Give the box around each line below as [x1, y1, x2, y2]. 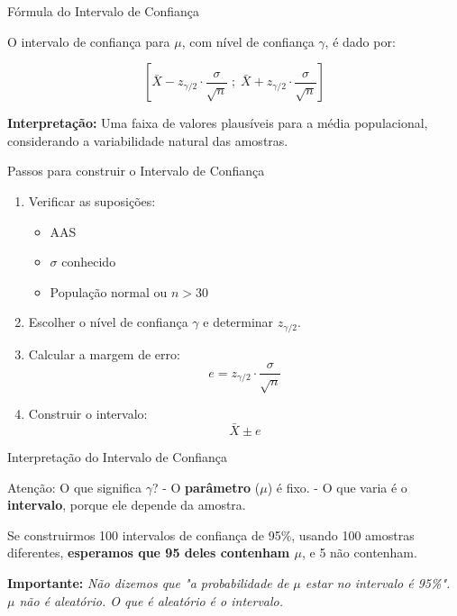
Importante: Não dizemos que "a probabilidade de [7, 574, 289, 592]
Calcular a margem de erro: [28, 344, 180, 363]
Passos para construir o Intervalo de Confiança [7, 161, 265, 180]
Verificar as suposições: [28, 191, 156, 210]
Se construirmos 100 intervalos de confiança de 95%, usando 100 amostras [7, 525, 415, 544]
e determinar [203, 313, 274, 331]
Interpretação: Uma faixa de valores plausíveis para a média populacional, [7, 113, 428, 132]
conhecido [61, 252, 116, 271]
